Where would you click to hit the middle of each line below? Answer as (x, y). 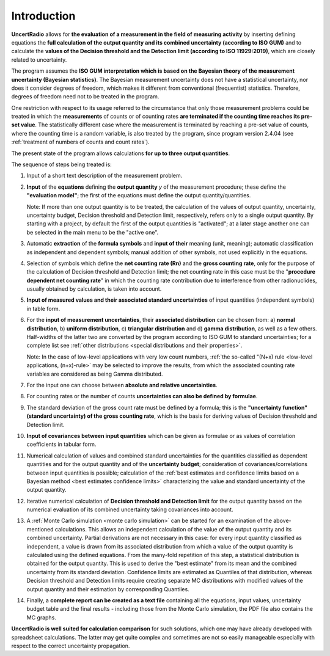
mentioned (40, 529)
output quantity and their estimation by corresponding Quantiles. (108, 589)
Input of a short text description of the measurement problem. (105, 176)
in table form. (43, 308)
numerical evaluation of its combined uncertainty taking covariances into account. (130, 509)
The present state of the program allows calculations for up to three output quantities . (121, 153)
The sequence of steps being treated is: (62, 164)
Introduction (43, 16)
